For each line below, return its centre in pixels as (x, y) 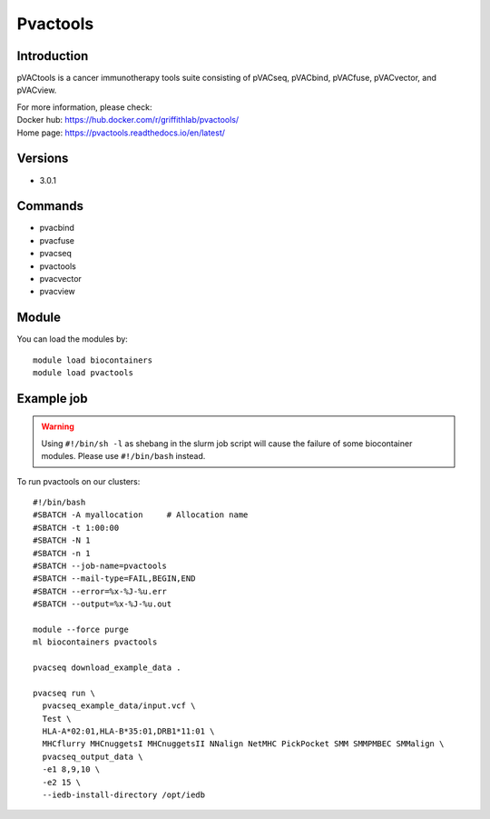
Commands (50, 206)
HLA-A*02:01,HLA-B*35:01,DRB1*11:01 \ (128, 731)
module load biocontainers (93, 360)
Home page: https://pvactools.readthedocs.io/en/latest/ (121, 133)
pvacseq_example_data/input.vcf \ (119, 706)
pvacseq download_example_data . (107, 668)
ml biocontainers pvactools (95, 642)
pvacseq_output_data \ (93, 756)
